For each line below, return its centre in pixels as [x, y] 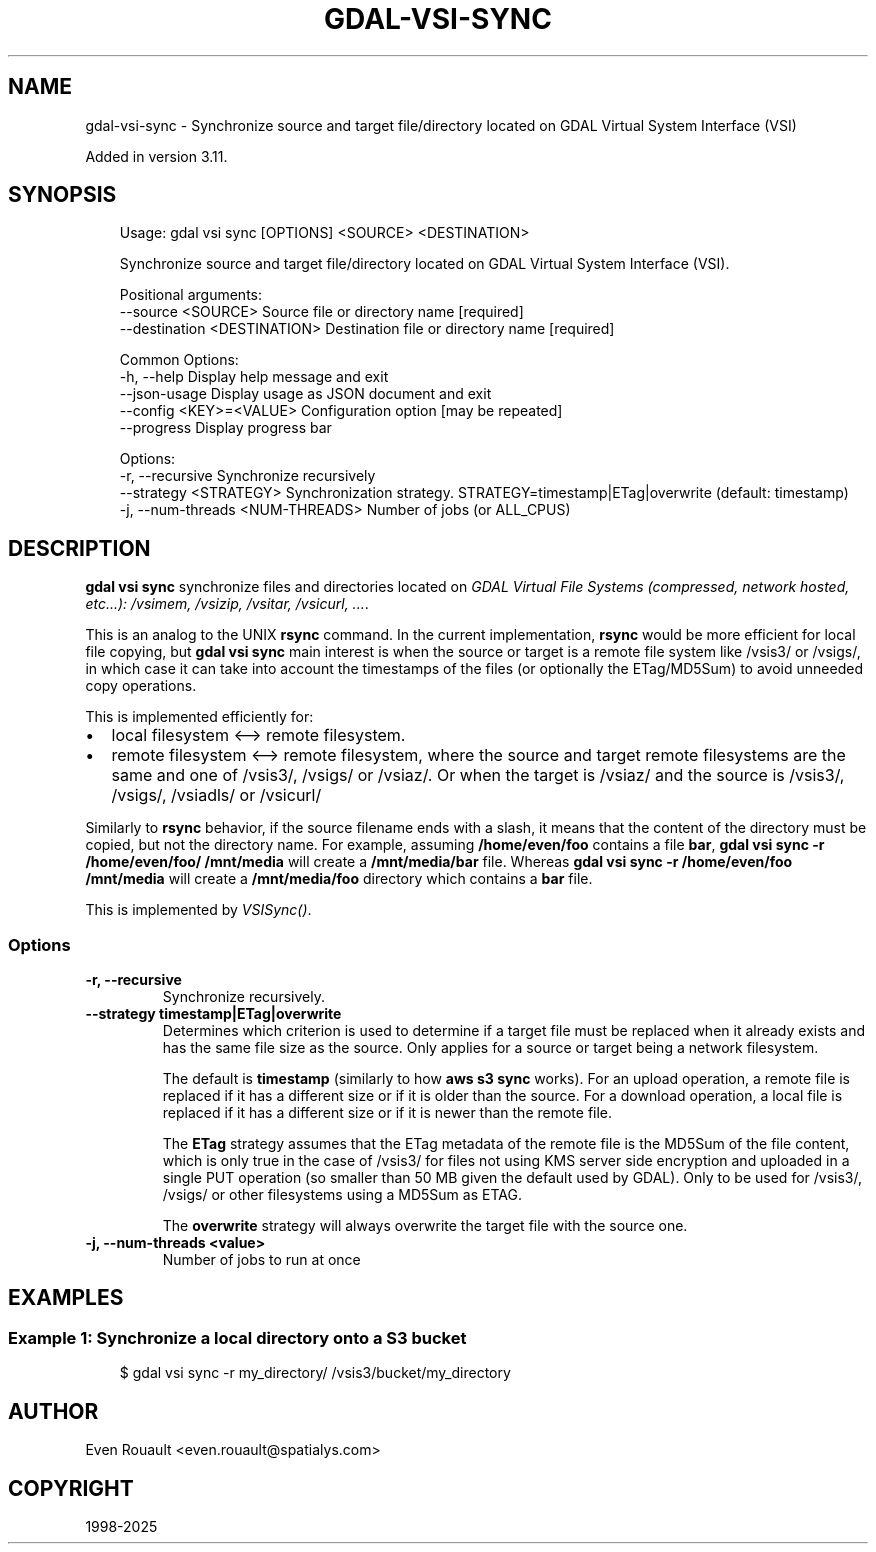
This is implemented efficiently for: [199, 717]
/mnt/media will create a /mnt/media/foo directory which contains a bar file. [339, 879]
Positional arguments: [190, 295]
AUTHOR [53, 1411]
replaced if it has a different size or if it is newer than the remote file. [387, 1113]
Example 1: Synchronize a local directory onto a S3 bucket [237, 1337]
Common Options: [179, 360]
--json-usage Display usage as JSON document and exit [305, 394]
